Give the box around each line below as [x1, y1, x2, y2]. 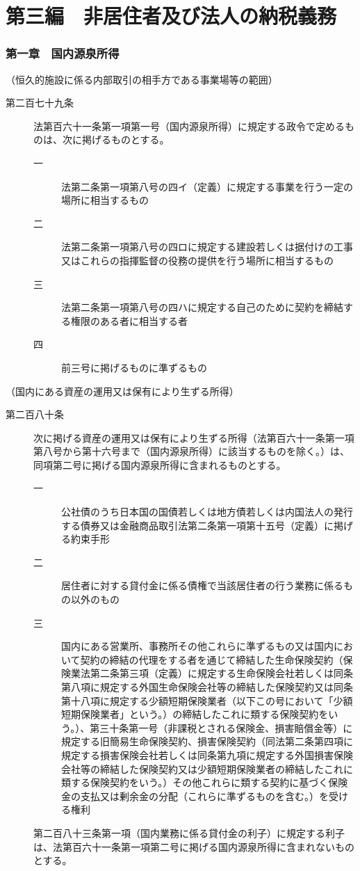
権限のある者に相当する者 [70, 313, 188, 328]
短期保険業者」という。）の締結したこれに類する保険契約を [61, 707, 329, 721]
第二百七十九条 [6, 95, 74, 110]
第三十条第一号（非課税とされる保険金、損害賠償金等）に [90, 720, 353, 735]
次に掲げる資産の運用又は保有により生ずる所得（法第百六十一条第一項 [33, 430, 354, 445]
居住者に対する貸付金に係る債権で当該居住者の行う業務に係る [61, 578, 343, 593]
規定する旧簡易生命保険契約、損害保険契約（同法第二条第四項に [61, 734, 353, 749]
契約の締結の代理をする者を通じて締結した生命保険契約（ [80, 652, 343, 666]
